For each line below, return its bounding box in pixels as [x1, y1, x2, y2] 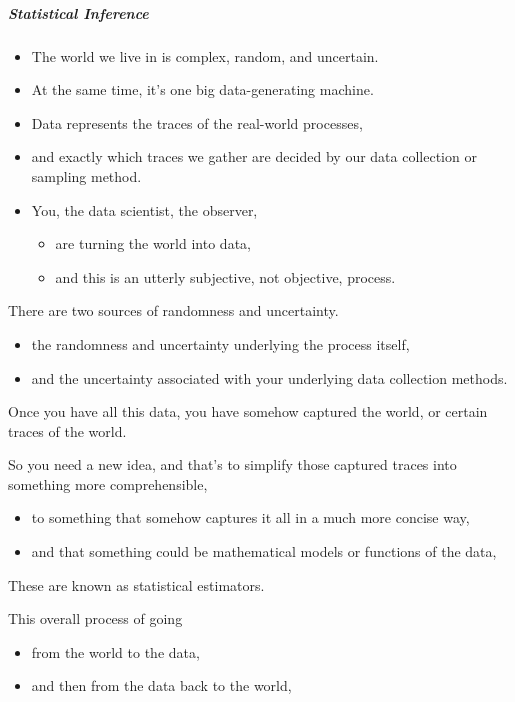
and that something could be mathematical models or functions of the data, [31, 541, 497, 562]
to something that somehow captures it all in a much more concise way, [31, 507, 470, 528]
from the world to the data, [31, 641, 200, 662]
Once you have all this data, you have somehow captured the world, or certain [8, 401, 488, 422]
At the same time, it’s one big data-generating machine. [31, 79, 374, 100]
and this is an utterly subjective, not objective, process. [55, 266, 396, 287]
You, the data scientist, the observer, [31, 199, 258, 220]
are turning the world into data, [55, 233, 251, 254]
